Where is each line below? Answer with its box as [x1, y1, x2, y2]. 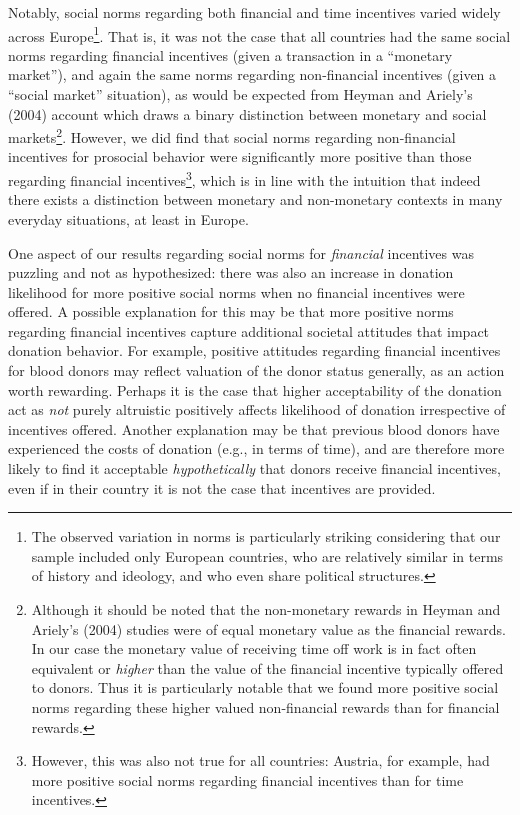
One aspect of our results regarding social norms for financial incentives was [8, 242, 474, 263]
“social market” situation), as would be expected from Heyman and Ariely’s [8, 84, 473, 105]
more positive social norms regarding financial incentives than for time [31, 769, 464, 790]
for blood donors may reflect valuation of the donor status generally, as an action [8, 360, 505, 381]
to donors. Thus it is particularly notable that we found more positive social [31, 677, 499, 698]
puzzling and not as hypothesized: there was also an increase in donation [8, 262, 454, 283]
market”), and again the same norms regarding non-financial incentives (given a [8, 64, 497, 85]
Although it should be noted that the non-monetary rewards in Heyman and [31, 599, 501, 619]
